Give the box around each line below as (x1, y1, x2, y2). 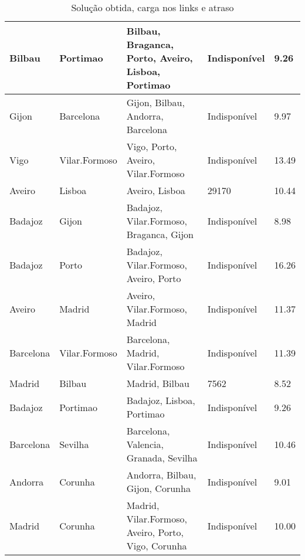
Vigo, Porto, (126, 140, 177, 153)
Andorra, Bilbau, (126, 468, 196, 481)
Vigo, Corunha (126, 539, 187, 552)
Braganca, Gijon (126, 228, 194, 241)
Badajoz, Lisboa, (126, 393, 195, 407)
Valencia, (126, 437, 164, 451)
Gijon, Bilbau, (126, 96, 185, 109)
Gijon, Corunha (126, 481, 191, 495)
